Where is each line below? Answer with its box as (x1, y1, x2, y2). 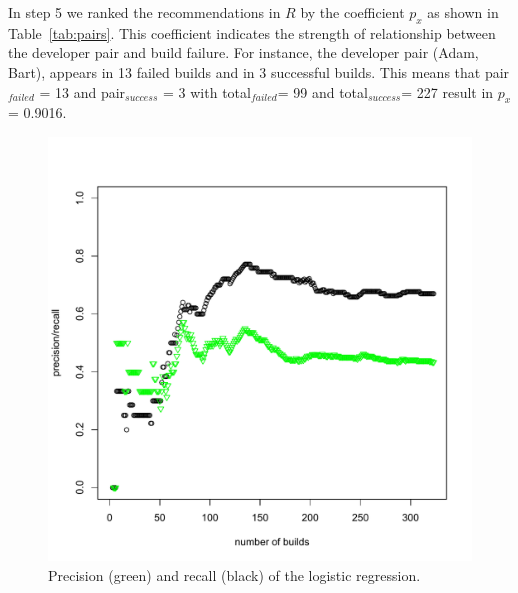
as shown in (427, 2, 499, 22)
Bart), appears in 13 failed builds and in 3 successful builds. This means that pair (8, 61, 510, 82)
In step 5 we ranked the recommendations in (8, 2, 281, 22)
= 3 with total (163, 81, 251, 102)
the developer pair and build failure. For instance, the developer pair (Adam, (8, 42, 479, 63)
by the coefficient (300, 2, 405, 22)
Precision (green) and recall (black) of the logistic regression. (48, 564, 421, 585)
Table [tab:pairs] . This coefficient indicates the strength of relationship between (8, 22, 496, 43)
